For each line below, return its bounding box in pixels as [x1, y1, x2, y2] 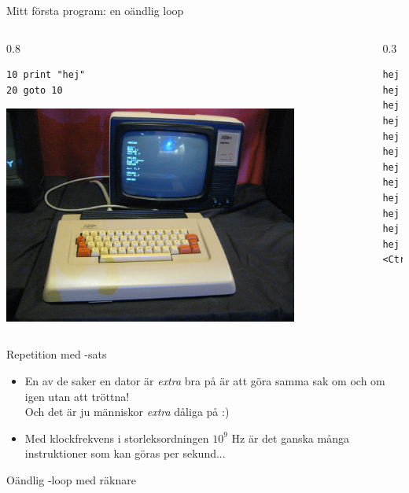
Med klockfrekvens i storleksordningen [24, 429, 209, 446]
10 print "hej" [6, 69, 86, 81]
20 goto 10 [6, 84, 63, 96]
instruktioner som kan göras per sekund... [24, 445, 226, 462]
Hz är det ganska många [231, 429, 349, 446]
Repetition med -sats [6, 346, 107, 362]
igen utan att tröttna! [24, 388, 130, 404]
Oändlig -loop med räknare [6, 472, 136, 488]
